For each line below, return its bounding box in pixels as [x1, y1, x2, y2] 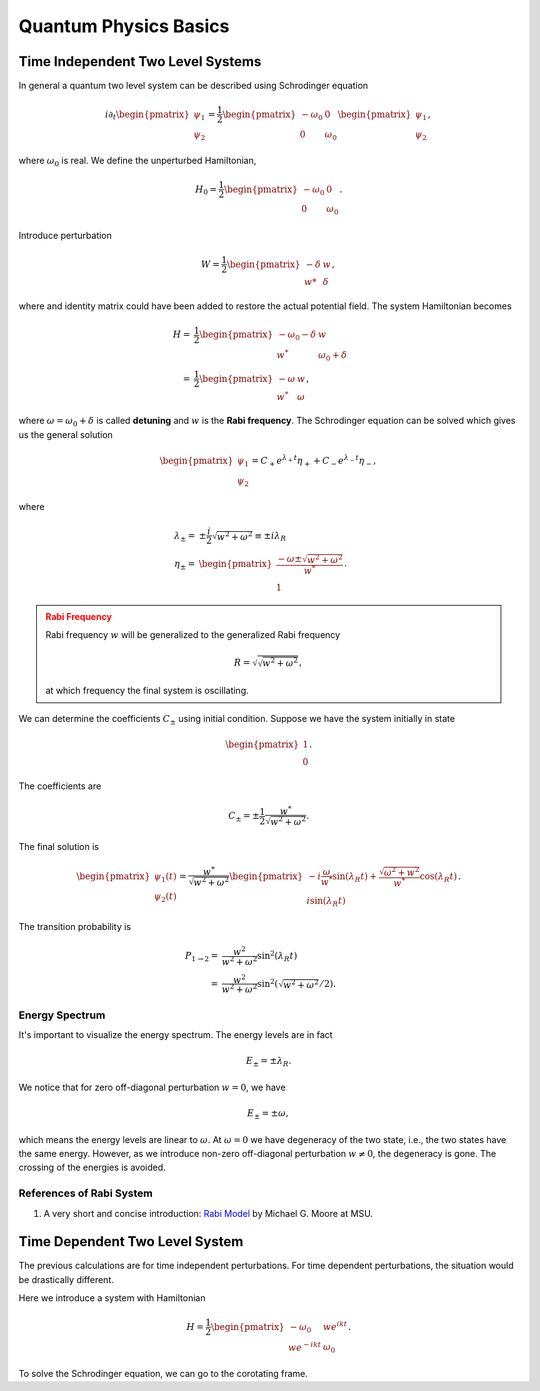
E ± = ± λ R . [245, 1055, 292, 1069]
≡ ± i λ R [254, 530, 287, 544]
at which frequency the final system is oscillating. [45, 685, 249, 697]
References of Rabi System [18, 1186, 154, 1200]
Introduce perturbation [18, 230, 112, 242]
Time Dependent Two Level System [18, 1233, 244, 1250]
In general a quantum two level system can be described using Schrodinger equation [18, 80, 369, 92]
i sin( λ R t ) [306, 895, 346, 909]
